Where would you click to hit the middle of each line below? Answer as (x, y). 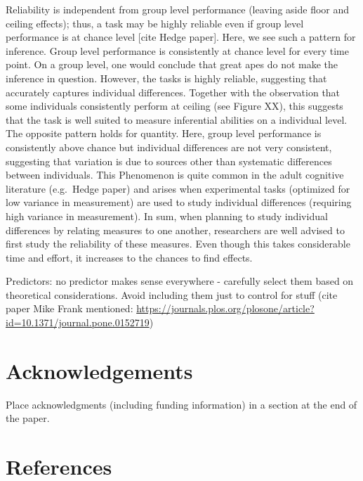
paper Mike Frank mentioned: (70, 308)
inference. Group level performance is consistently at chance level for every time (177, 50)
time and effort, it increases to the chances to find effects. (129, 257)
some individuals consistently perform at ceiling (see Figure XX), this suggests (174, 106)
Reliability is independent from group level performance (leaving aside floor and (178, 9)
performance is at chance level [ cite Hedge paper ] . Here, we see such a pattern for (181, 37)
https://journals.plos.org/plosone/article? (225, 308)
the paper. (28, 418)
